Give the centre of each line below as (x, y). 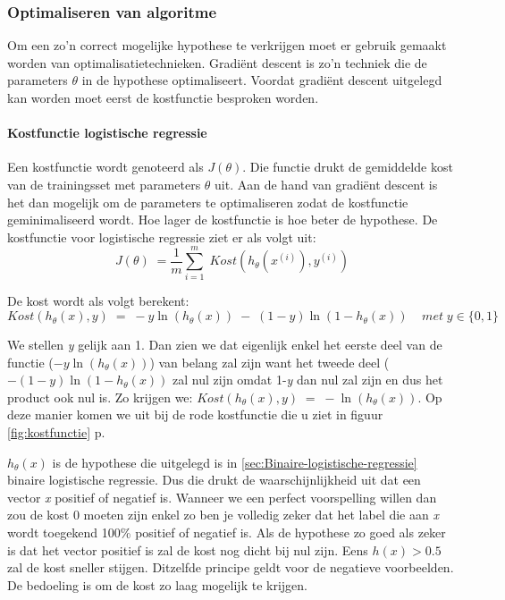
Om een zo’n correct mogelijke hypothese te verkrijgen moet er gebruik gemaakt (227, 45)
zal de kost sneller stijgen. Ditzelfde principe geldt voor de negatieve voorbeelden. (231, 567)
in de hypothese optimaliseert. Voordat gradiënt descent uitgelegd (262, 80)
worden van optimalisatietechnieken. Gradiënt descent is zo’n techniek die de (217, 62)
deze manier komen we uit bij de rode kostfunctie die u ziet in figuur (195, 414)
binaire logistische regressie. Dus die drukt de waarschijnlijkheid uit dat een (214, 480)
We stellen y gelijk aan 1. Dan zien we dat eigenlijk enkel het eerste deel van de (225, 345)
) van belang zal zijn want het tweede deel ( (269, 362)
